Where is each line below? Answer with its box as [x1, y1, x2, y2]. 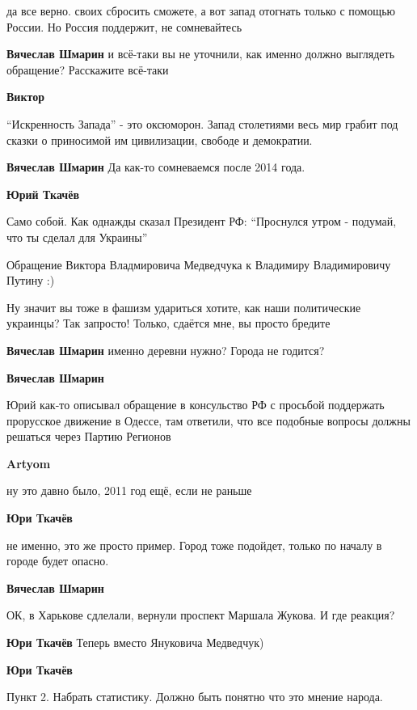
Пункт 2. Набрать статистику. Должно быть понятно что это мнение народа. [6, 688, 383, 705]
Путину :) [6, 272, 55, 289]
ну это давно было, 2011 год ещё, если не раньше [6, 482, 252, 499]
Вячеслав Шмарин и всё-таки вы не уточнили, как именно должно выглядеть [6, 45, 395, 62]
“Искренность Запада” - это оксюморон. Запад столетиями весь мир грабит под [6, 115, 398, 132]
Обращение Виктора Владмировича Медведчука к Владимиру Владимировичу [6, 256, 391, 273]
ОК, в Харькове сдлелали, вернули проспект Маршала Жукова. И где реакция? [6, 606, 395, 623]
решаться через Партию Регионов [6, 428, 171, 445]
